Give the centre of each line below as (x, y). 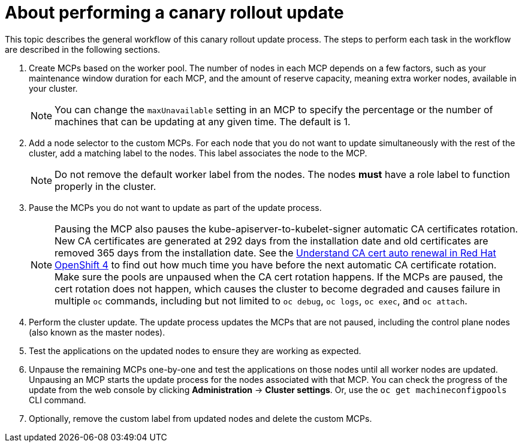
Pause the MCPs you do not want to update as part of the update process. (175, 207)
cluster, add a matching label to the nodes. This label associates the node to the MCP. (198, 153)
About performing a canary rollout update (174, 13)
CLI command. (58, 400)
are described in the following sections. (83, 49)
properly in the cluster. (105, 186)
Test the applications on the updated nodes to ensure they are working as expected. (195, 351)
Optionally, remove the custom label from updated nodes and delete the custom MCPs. (200, 418)
